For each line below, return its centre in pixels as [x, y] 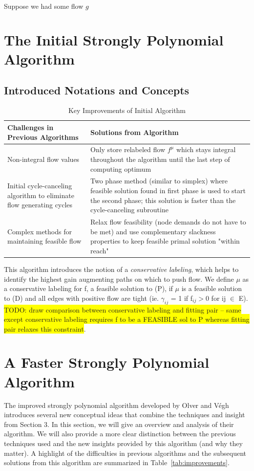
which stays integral [206, 149]
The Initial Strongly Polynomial [114, 39]
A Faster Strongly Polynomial [107, 362]
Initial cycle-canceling [40, 186]
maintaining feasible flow [44, 241]
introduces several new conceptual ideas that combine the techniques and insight [125, 415]
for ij [219, 298]
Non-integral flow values [43, 159]
